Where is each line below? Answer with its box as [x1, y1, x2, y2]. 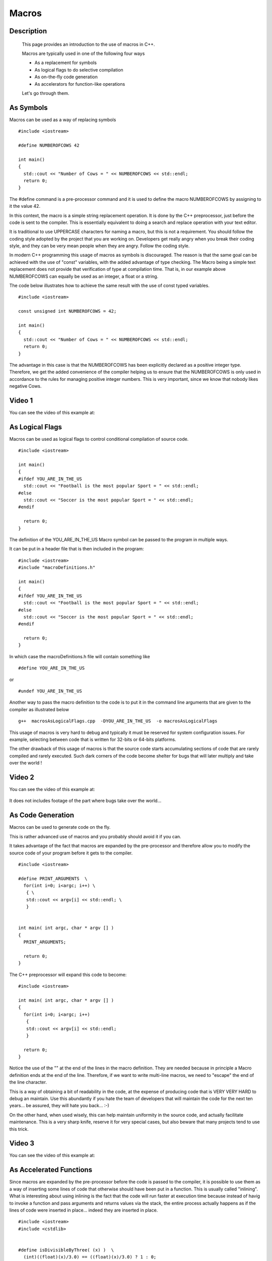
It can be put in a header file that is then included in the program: [9, 546, 144, 552]
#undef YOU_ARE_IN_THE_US [18, 689, 83, 694]
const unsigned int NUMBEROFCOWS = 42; [18, 308, 117, 314]
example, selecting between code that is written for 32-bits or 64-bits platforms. [9, 736, 176, 742]
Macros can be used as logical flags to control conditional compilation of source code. [9, 436, 189, 442]
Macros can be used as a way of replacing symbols [9, 117, 116, 123]
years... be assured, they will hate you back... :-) [9, 1103, 109, 1109]
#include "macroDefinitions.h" [18, 565, 96, 570]
